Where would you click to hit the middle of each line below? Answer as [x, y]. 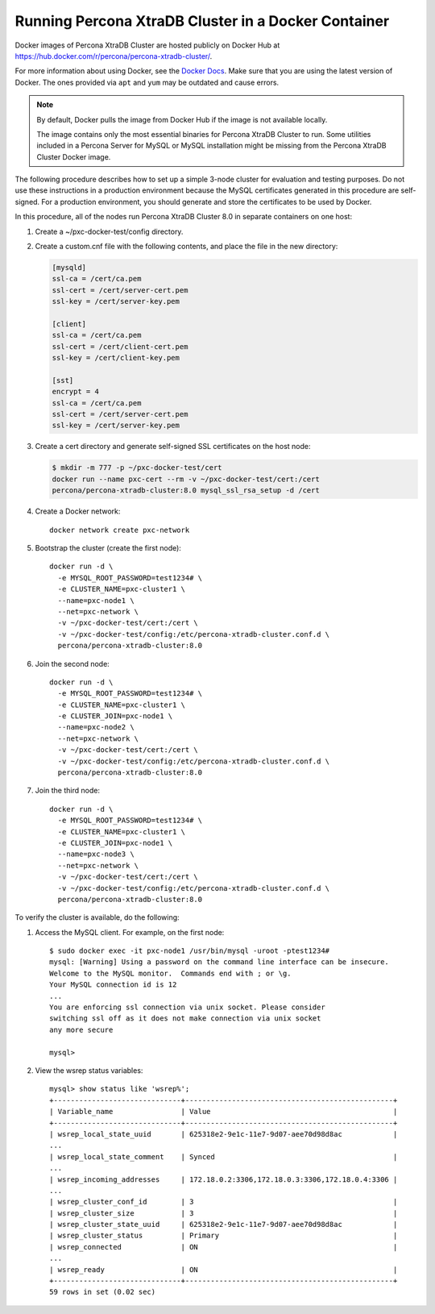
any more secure [81, 1029]
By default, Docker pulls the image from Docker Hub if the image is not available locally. [182, 119]
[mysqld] [69, 267]
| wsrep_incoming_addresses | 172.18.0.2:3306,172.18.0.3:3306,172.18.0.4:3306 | [224, 1179]
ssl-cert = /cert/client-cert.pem [120, 346]
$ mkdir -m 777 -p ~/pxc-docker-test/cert [137, 468]
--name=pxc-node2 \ [96, 727]
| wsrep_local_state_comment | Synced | [224, 1156]
